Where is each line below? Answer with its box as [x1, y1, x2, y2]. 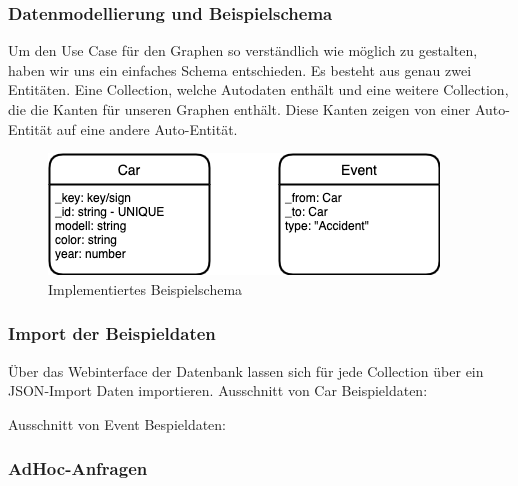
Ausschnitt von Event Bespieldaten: [8, 413, 227, 434]
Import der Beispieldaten [8, 321, 216, 346]
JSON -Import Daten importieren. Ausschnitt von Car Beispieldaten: [8, 380, 428, 401]
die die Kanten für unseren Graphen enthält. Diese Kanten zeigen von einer [8, 99, 471, 119]
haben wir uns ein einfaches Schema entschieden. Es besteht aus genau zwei [8, 59, 472, 80]
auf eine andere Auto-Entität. [56, 118, 238, 139]
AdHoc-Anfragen [8, 456, 148, 481]
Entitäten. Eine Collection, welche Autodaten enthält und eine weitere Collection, [8, 79, 509, 100]
